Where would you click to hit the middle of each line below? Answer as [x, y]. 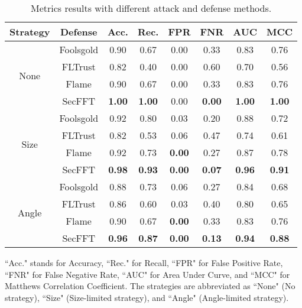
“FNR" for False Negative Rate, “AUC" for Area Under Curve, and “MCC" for [147, 274]
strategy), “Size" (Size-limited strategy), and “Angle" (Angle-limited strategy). [147, 297]
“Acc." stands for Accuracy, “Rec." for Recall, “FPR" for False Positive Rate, [144, 262]
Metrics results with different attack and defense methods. [151, 8]
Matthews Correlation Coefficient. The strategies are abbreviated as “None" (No [150, 286]
